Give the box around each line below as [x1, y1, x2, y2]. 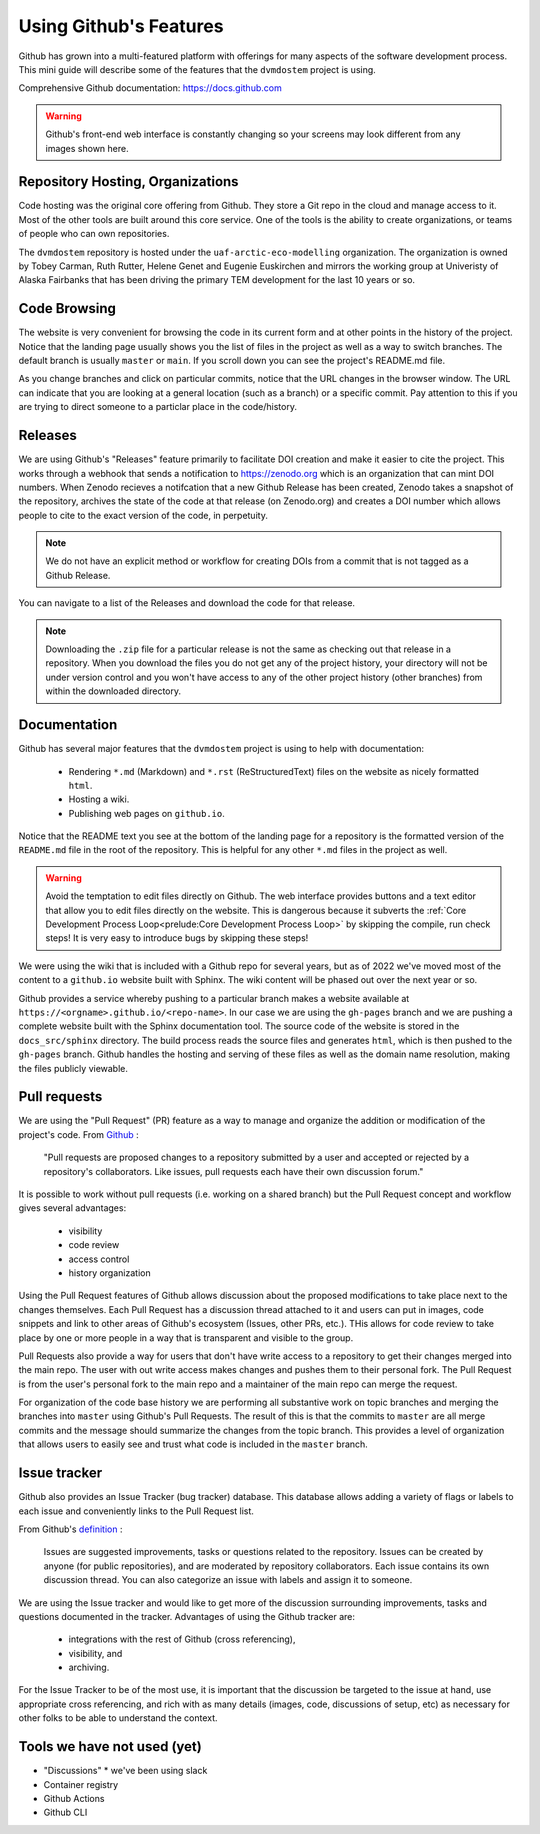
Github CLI [43, 1806, 88, 1819]
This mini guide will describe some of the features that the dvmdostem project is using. [18, 63, 377, 75]
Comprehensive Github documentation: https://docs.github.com [18, 82, 282, 94]
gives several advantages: [18, 1202, 127, 1214]
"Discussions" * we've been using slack [43, 1765, 208, 1777]
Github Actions [43, 1792, 105, 1804]
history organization [68, 1266, 151, 1279]
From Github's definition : [18, 1523, 123, 1535]
